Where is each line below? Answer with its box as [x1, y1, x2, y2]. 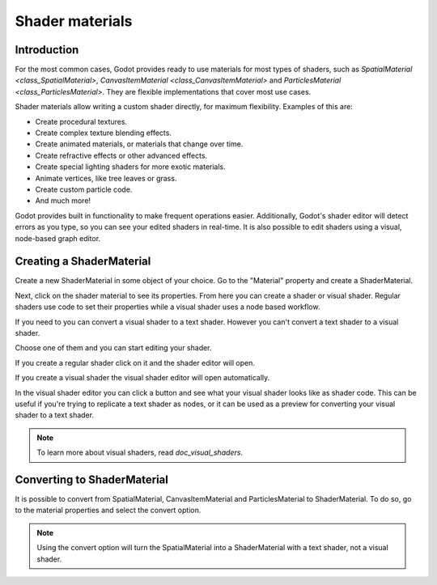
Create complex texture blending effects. [35, 128, 172, 138]
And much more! [35, 196, 91, 206]
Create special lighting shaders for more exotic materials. [35, 162, 226, 172]
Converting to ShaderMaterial [15, 473, 169, 486]
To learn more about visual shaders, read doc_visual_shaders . [36, 447, 243, 457]
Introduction [15, 43, 79, 57]
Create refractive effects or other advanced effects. [35, 150, 208, 160]
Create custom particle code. [35, 184, 133, 194]
